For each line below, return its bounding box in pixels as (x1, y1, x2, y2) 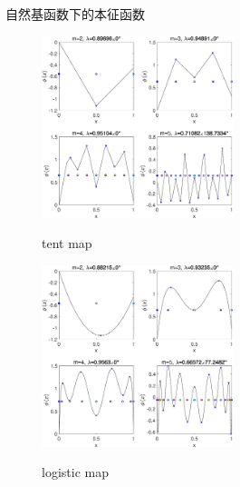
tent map (42, 234, 92, 253)
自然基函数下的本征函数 (5, 5, 145, 23)
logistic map (42, 462, 109, 482)
